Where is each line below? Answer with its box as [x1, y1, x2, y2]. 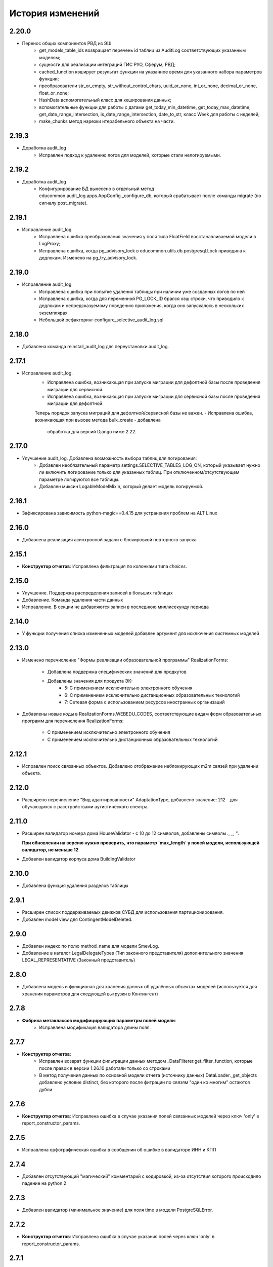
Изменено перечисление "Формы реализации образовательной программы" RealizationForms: [22, 657, 229, 663]
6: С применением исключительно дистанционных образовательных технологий [64, 692, 240, 698]
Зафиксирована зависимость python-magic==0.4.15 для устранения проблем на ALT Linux [22, 510, 217, 516]
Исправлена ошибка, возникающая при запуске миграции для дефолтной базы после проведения [47, 379, 261, 385]
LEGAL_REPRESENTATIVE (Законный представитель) [22, 957, 135, 963]
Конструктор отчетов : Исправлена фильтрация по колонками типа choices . [22, 563, 187, 569]
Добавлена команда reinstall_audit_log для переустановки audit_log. [22, 343, 169, 349]
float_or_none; [39, 90, 69, 96]
